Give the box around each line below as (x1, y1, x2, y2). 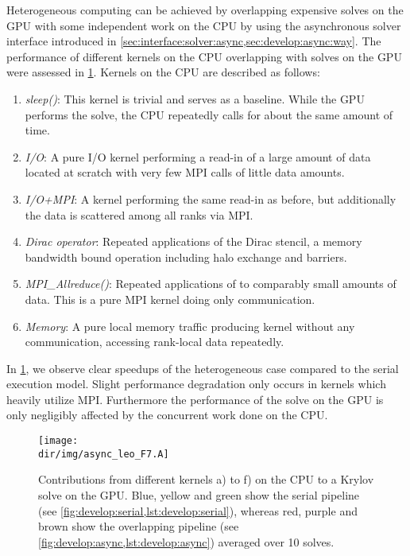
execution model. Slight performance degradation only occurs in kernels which (6, 375, 386, 392)
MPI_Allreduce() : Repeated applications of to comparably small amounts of (25, 275, 396, 292)
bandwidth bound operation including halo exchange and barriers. (25, 248, 347, 265)
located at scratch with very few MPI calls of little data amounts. (25, 164, 345, 181)
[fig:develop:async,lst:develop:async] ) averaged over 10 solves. (38, 533, 335, 550)
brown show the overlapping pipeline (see (38, 518, 239, 535)
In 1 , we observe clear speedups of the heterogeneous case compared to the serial (6, 360, 399, 376)
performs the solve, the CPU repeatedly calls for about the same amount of (25, 106, 393, 122)
